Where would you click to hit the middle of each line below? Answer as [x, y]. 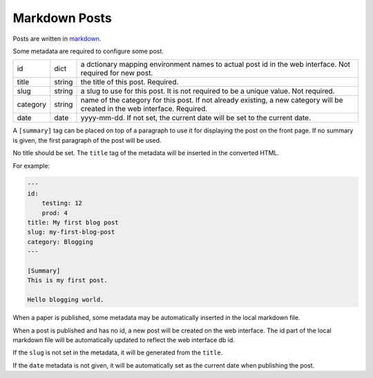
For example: [31, 166]
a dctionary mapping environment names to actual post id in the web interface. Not [216, 64]
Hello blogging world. [66, 300]
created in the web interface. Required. [144, 109]
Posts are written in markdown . [57, 39]
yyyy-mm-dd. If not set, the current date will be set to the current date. [195, 118]
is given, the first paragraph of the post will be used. [87, 140]
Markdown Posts [62, 18]
